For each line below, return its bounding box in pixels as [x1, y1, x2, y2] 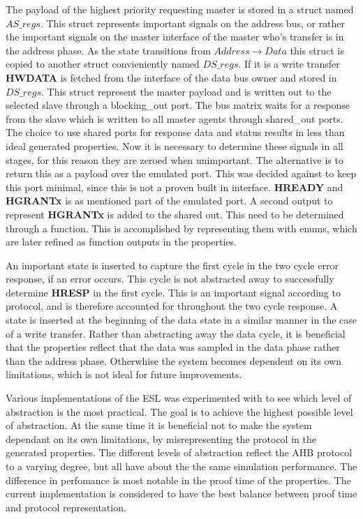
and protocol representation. [6, 499, 126, 514]
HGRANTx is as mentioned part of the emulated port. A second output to [6, 193, 333, 208]
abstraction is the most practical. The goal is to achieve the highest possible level [6, 404, 353, 419]
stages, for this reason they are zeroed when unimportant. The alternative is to [6, 152, 343, 167]
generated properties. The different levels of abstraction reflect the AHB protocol [6, 445, 353, 460]
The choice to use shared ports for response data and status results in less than [6, 125, 345, 140]
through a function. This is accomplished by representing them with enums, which [6, 220, 357, 235]
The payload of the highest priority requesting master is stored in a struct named [6, 2, 354, 16]
